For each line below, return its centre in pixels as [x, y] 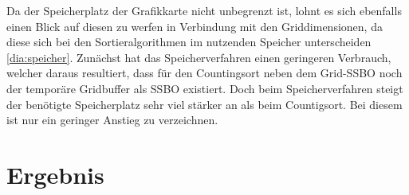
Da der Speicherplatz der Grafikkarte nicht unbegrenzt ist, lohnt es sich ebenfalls [204, 10]
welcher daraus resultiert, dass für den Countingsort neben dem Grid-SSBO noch [204, 73]
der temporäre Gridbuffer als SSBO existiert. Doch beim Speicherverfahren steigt [205, 88]
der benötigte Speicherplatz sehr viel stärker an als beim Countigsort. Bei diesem [204, 104]
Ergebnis [55, 174]
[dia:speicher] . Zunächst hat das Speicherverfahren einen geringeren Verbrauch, [199, 57]
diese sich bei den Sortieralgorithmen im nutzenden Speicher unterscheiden [189, 42]
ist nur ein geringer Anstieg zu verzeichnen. [112, 120]
